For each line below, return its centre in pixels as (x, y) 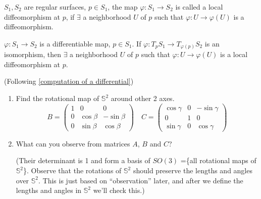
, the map (123, 7)
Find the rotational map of (58, 98)
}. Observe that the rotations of (72, 170)
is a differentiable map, (75, 43)
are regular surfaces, (55, 7)
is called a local (199, 7)
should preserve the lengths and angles (193, 170)
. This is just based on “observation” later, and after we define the (141, 180)
